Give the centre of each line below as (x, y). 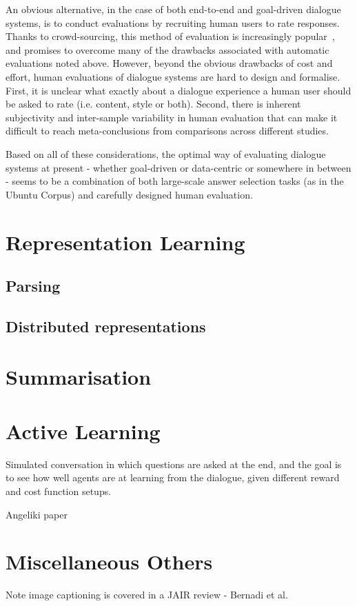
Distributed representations (106, 326)
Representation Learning (125, 242)
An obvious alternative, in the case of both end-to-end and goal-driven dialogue (173, 9)
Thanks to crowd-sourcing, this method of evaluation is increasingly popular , (170, 36)
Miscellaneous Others (109, 562)
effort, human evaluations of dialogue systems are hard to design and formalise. (173, 76)
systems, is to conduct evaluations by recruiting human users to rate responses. (173, 22)
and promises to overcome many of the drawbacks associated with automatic (167, 49)
